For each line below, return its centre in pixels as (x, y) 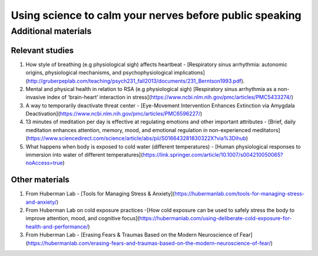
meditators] (266, 130)
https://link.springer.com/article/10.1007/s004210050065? (213, 155)
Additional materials (51, 31)
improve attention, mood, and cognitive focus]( (82, 218)
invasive (36, 97)
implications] (190, 73)
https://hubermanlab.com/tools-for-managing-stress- (240, 194)
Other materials (40, 180)
